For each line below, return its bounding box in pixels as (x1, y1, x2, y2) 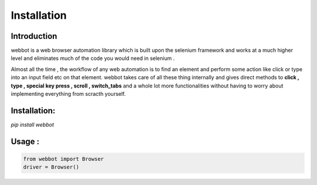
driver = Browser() (23, 164, 79, 170)
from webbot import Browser (23, 156, 104, 162)
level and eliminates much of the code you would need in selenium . (11, 55, 175, 62)
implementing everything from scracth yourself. (11, 90, 126, 97)
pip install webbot (11, 121, 54, 128)
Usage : (11, 136, 40, 146)
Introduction (11, 31, 58, 41)
